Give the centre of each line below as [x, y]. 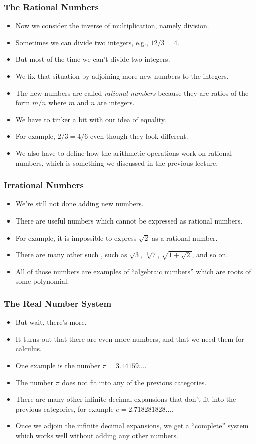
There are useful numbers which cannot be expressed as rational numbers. [129, 220]
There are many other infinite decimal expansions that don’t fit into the [126, 399]
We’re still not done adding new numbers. [80, 204]
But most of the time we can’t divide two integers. [93, 59]
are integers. [116, 102]
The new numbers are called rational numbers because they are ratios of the [132, 92]
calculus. [29, 349]
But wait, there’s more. [51, 322]
